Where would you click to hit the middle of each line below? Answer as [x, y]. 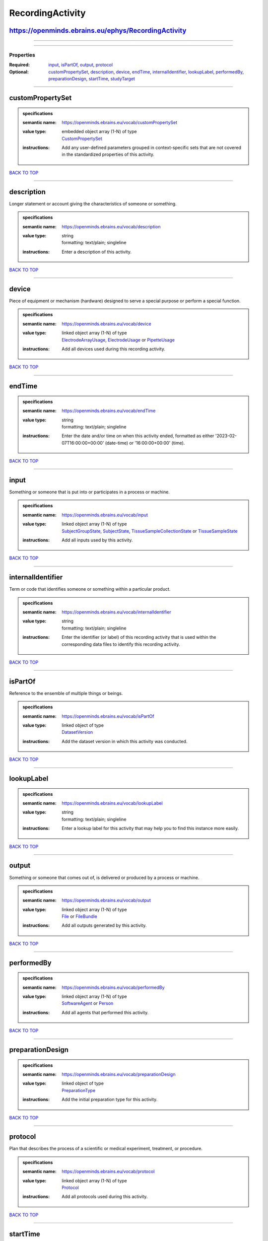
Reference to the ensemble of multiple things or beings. [66, 693]
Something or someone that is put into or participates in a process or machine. [89, 492]
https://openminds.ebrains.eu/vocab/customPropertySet [120, 122]
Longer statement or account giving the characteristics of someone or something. [93, 204]
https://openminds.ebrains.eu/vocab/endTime [109, 411]
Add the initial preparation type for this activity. [110, 1100]
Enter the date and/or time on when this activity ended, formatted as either [138, 436]
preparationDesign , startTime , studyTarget [92, 79]
